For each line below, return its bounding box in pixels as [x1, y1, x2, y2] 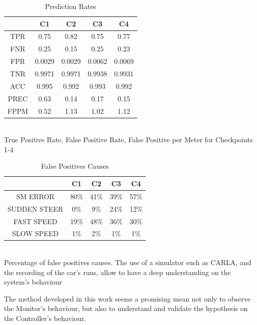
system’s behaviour [4, 277, 62, 287]
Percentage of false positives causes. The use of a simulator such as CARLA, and [4, 257, 252, 268]
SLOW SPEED [12, 228, 59, 239]
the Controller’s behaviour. [4, 313, 86, 323]
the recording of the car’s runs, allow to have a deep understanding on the [4, 267, 231, 277]
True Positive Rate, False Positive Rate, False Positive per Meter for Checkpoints [4, 134, 253, 145]
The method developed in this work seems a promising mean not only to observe [4, 293, 251, 304]
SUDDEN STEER [7, 203, 63, 214]
